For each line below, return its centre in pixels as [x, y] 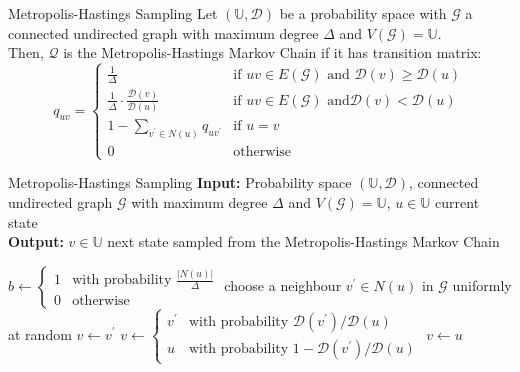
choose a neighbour [283, 284]
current [457, 201]
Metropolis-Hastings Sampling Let [113, 13]
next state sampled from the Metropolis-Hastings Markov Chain [303, 241]
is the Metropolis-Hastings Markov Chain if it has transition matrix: [272, 52]
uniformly [482, 284]
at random [40, 333]
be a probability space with [363, 13]
